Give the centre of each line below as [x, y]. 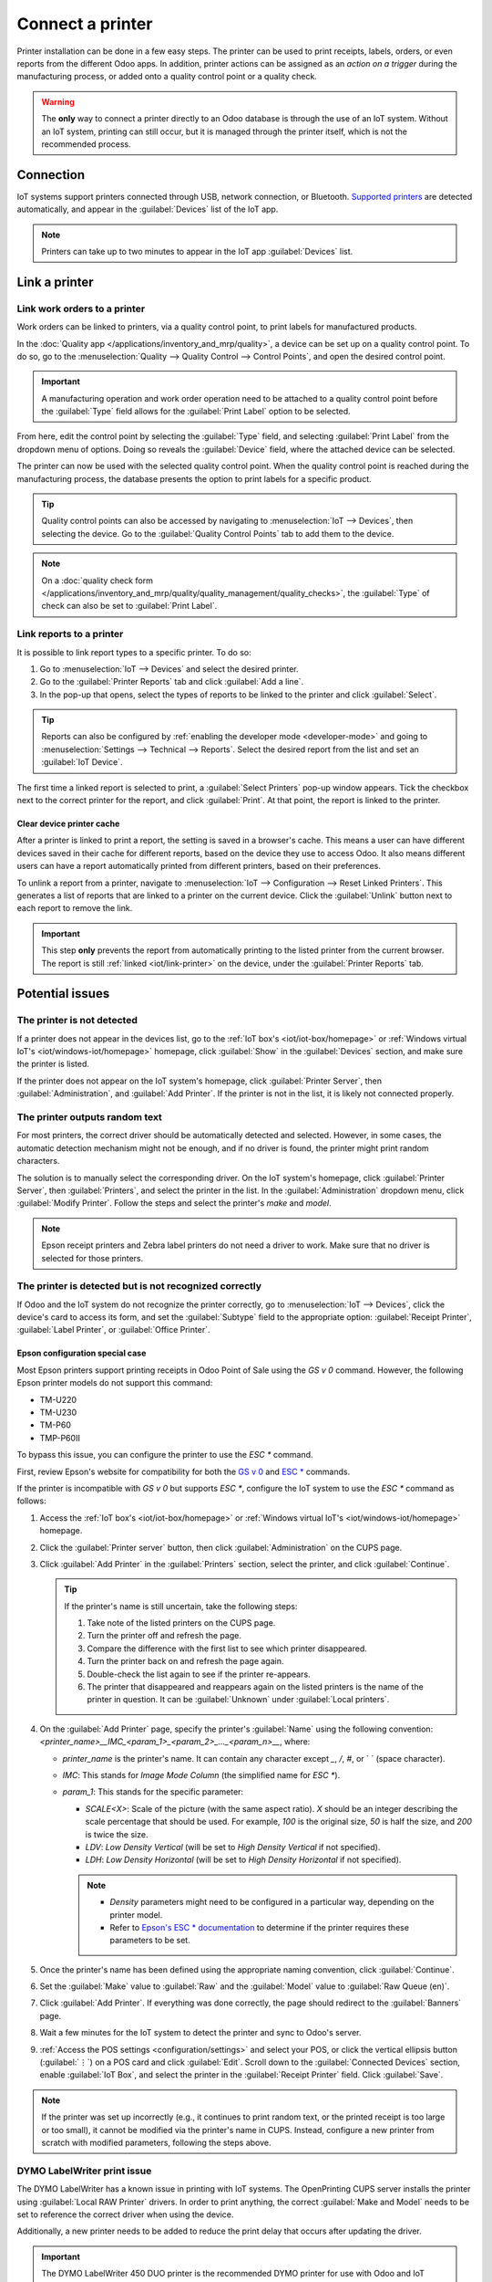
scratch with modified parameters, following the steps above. [156, 2142]
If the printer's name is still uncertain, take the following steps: [181, 1606]
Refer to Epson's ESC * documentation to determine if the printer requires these [260, 1927]
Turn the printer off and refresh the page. [164, 1636]
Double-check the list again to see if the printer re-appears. [199, 1674]
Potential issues [63, 994]
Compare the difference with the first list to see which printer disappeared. [227, 1649]
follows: [31, 1501]
